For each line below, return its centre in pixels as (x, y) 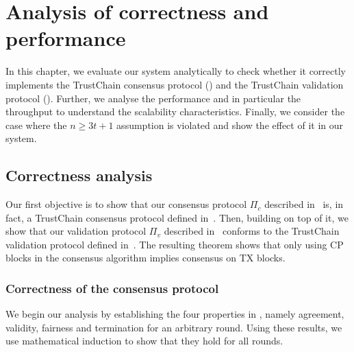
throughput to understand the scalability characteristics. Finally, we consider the (175, 112)
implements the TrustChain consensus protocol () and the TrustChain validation (175, 84)
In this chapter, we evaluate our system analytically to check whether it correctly (176, 71)
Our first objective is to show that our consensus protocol (126, 204)
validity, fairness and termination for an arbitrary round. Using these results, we (174, 327)
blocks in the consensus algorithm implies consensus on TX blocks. (146, 258)
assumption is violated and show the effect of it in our (230, 125)
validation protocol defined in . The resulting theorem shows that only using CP (175, 244)
